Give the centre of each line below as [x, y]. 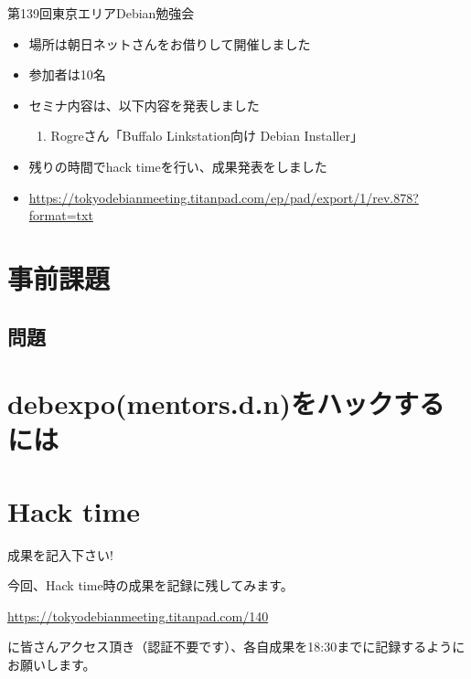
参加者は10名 [67, 74]
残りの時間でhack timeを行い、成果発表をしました [178, 166]
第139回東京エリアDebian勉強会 [101, 13]
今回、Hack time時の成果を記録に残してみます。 [150, 585]
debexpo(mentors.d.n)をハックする [226, 403]
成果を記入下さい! [60, 554]
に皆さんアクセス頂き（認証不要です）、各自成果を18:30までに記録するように [236, 647]
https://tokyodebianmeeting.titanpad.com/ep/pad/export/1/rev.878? [224, 197]
